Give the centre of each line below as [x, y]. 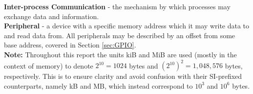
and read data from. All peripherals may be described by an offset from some [120, 35]
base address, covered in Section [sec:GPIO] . [70, 45]
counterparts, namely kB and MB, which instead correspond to [98, 85]
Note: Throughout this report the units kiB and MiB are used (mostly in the [120, 54]
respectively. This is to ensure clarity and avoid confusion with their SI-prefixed [123, 76]
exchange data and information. [52, 16]
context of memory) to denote [49, 65]
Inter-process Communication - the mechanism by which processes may [117, 6]
